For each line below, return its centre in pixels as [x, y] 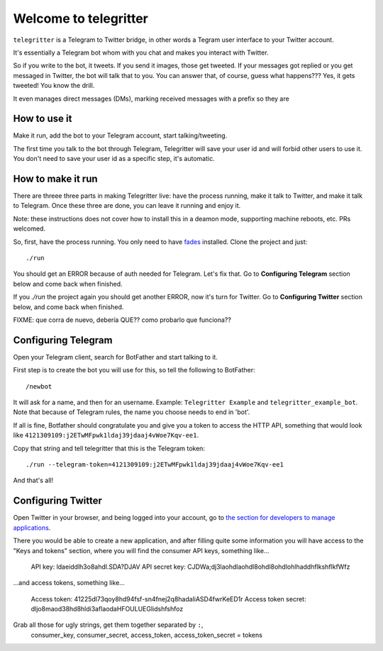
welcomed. [29, 229]
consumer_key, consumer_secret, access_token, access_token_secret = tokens [146, 635]
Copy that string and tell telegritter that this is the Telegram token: [109, 448]
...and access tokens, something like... [69, 583]
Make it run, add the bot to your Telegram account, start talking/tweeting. [120, 135]
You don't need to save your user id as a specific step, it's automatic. [114, 159]
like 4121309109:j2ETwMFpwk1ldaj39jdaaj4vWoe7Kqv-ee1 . [106, 435]
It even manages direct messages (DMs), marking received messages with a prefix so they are [151, 99]
